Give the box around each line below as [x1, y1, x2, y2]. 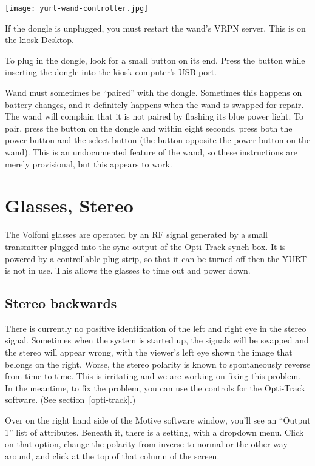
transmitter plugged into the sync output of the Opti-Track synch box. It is [5, 240, 286, 252]
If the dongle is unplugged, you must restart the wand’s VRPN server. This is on [5, 21, 306, 34]
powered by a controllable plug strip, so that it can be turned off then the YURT [5, 252, 307, 265]
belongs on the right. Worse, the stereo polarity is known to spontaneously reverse [5, 357, 311, 370]
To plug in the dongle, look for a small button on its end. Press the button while [5, 53, 305, 66]
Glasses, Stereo [5, 193, 134, 218]
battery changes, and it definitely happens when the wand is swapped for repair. [5, 98, 304, 110]
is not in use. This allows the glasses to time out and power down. [5, 264, 251, 277]
